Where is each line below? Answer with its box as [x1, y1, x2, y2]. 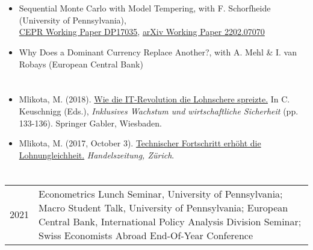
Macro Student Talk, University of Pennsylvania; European [39, 200, 288, 214]
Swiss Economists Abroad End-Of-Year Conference [39, 228, 253, 242]
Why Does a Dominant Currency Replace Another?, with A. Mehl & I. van [19, 45, 297, 58]
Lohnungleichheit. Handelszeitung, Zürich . [19, 148, 175, 161]
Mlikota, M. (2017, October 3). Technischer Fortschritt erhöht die [19, 137, 261, 149]
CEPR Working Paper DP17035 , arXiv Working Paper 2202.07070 [19, 25, 265, 38]
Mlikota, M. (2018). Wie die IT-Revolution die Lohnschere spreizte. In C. [19, 93, 290, 105]
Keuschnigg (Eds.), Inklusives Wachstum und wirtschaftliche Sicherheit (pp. [19, 104, 299, 117]
